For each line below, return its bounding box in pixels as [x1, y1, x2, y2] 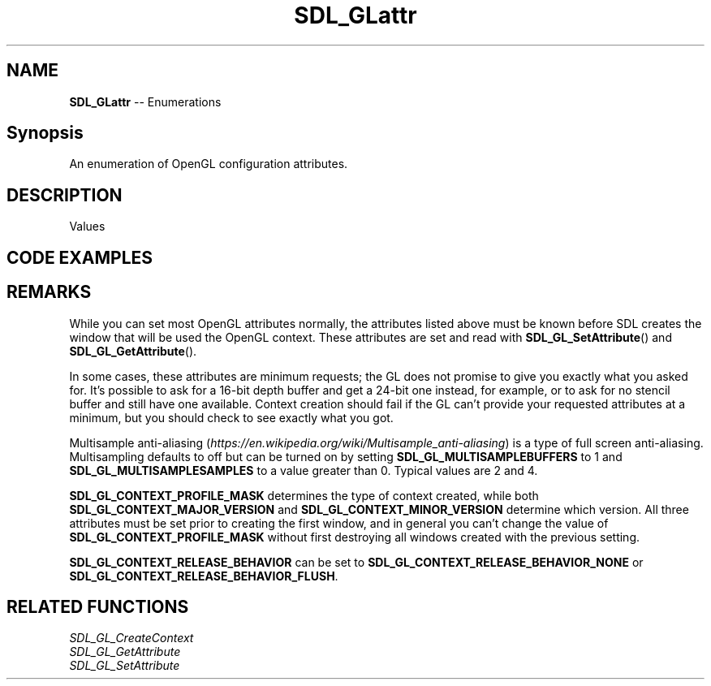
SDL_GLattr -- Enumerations [69, 94, 222, 109]
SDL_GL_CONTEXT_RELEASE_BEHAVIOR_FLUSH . [69, 568, 338, 583]
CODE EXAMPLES [6, 247, 153, 268]
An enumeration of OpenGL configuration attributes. [69, 157, 348, 171]
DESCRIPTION [6, 184, 123, 205]
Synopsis [6, 123, 84, 144]
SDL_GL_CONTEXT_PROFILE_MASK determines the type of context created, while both [69, 488, 539, 503]
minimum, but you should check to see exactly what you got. [69, 410, 394, 425]
